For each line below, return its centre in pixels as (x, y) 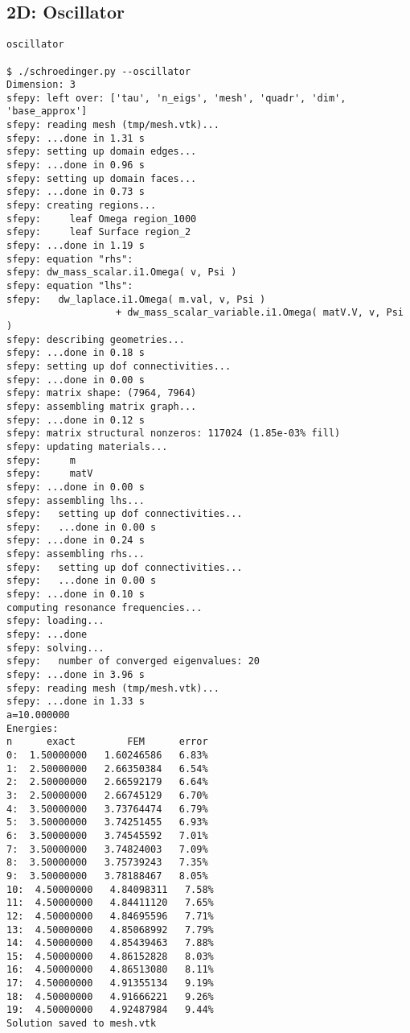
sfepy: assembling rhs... (76, 554)
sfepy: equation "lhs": (70, 286)
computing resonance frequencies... (105, 607)
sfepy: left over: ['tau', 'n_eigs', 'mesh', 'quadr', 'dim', (176, 98)
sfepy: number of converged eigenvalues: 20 (133, 661)
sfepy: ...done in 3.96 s (76, 675)
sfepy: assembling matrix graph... (102, 406)
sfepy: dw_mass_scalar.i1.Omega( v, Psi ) (122, 273)
